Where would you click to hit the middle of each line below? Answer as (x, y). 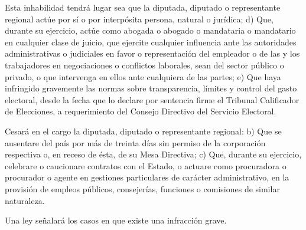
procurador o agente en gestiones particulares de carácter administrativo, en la (147, 177)
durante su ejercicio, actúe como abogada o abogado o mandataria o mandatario (150, 30)
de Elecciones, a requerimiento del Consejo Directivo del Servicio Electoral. (141, 111)
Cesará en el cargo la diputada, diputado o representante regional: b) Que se (143, 131)
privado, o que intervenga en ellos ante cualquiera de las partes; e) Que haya (143, 76)
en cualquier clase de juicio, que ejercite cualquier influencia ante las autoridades (151, 42)
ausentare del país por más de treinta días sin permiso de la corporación (135, 142)
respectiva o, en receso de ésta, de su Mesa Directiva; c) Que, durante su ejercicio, (153, 154)
